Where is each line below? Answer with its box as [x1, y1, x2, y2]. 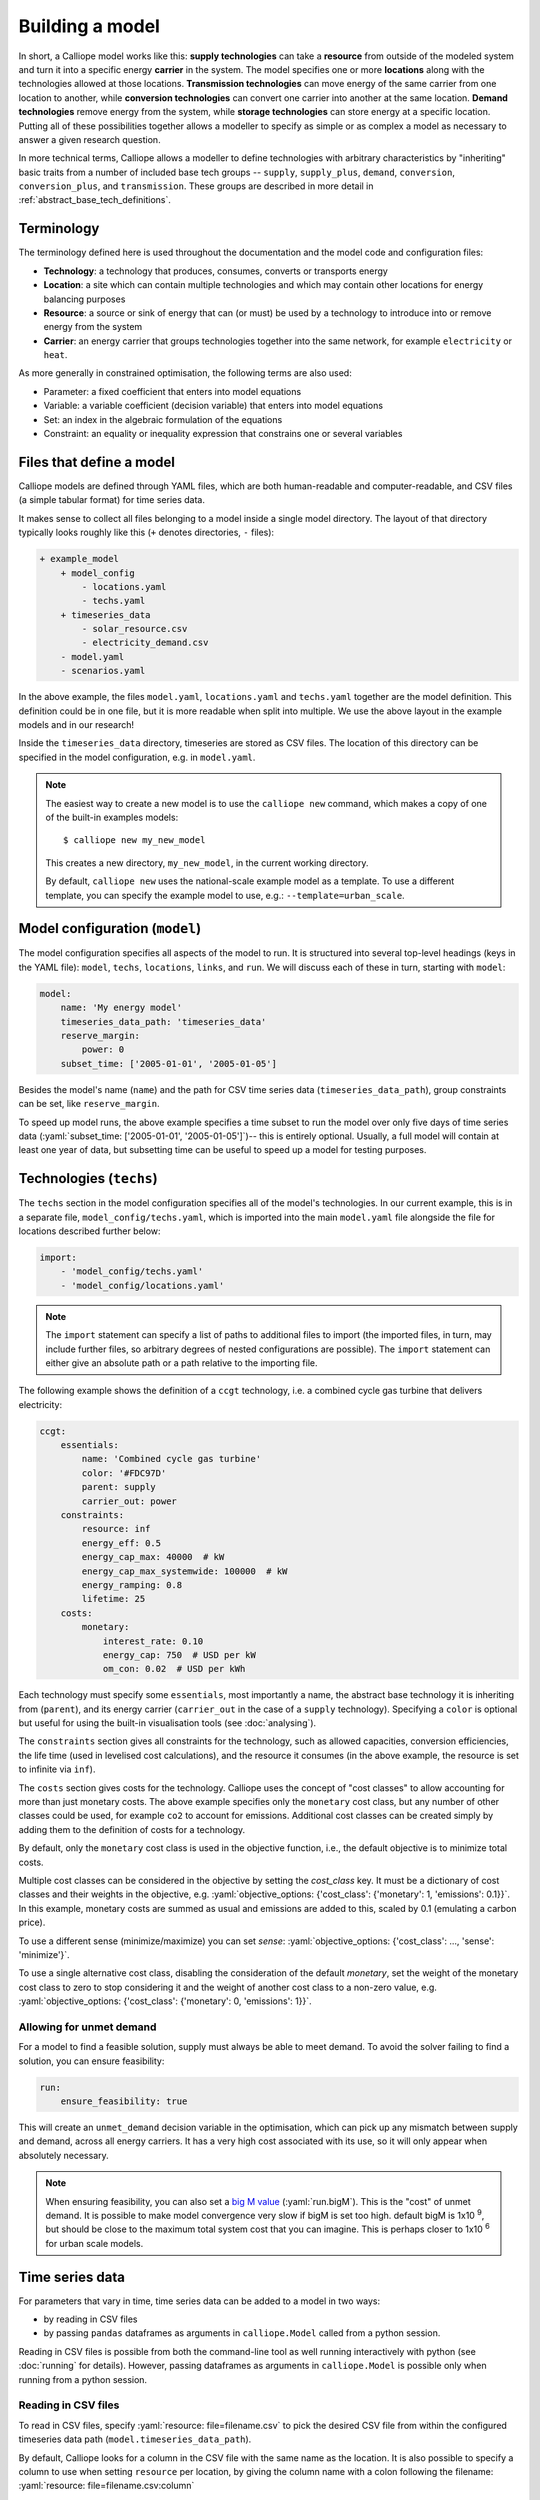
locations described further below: [18, 1225, 161, 1237]
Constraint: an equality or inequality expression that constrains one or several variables [43, 428, 403, 440]
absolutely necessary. [18, 2149, 109, 2161]
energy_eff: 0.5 [81, 1537, 162, 1549]
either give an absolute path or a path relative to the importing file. [45, 1356, 318, 1369]
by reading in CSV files [43, 2313, 138, 2325]
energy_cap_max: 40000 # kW [81, 1551, 225, 1563]
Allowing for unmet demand [18, 2020, 157, 2034]
